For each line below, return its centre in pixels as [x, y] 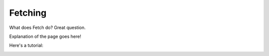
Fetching [28, 13]
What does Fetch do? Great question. [47, 28]
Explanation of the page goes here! [45, 36]
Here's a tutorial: [26, 45]
